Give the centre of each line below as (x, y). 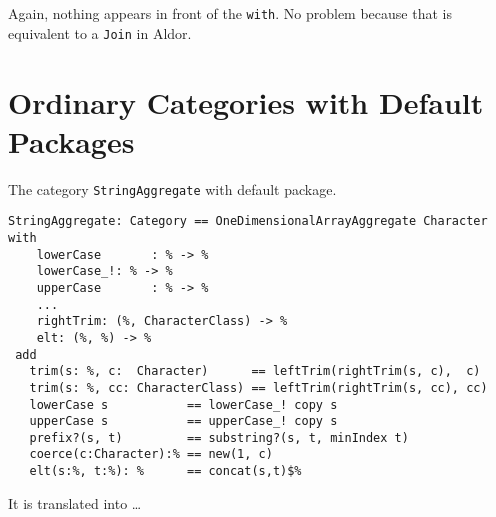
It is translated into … (75, 502)
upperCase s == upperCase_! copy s (183, 421)
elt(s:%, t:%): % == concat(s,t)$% (165, 471)
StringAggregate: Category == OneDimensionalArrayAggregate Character (248, 221)
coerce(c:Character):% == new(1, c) (151, 454)
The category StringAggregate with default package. (172, 188)
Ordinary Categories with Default (246, 101)
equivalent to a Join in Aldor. (100, 32)
